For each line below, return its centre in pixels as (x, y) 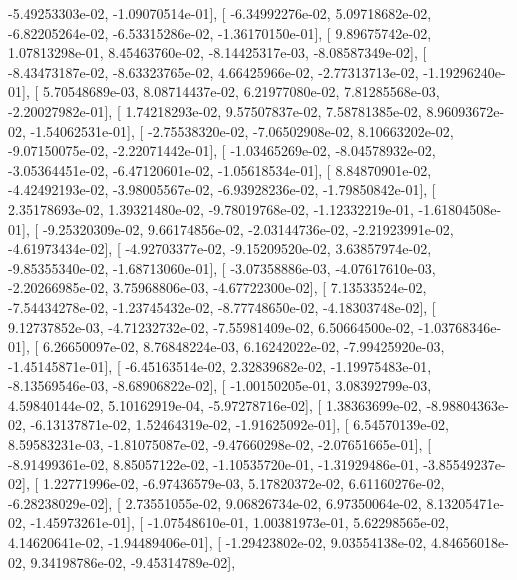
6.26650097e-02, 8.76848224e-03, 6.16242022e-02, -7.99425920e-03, (243, 346)
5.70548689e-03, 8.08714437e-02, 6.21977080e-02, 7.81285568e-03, (241, 91)
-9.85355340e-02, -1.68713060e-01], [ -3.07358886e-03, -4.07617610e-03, (222, 267)
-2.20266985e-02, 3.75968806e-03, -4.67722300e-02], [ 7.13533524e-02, (217, 287)
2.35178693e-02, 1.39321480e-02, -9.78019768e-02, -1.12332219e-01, (211, 208)
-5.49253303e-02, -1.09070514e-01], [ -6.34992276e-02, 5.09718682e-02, (220, 13)
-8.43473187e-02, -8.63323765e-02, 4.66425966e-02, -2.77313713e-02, (213, 71)
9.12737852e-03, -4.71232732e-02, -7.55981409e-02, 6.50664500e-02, (211, 326)
